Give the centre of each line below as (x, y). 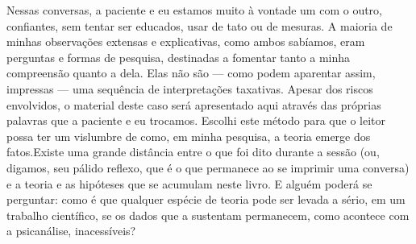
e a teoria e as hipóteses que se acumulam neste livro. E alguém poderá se (189, 183)
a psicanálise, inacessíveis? (71, 231)
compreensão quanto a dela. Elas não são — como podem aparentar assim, (191, 73)
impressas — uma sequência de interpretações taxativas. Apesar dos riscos (190, 88)
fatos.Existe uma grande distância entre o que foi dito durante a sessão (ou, (193, 152)
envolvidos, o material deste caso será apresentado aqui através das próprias (194, 104)
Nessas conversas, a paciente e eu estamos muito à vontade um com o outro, (195, 10)
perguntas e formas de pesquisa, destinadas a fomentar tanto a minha (179, 57)
